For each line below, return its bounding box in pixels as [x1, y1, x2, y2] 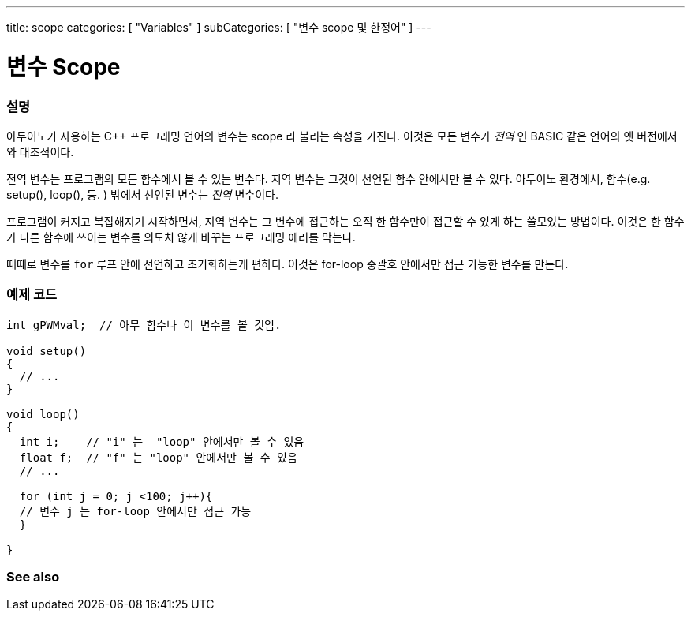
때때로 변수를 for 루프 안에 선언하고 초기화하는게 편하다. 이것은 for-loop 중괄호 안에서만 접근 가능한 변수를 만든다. [6, 256, 569, 271]
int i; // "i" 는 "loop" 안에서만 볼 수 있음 [19, 435, 304, 448]
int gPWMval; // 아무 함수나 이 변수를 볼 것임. [6, 318, 282, 331]
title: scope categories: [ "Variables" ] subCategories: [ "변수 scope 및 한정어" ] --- [6, 21, 431, 34]
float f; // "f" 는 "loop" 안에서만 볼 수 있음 [19, 451, 297, 464]
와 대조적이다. [6, 144, 74, 159]
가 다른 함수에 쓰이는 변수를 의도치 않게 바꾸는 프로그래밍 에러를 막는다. [6, 230, 356, 244]
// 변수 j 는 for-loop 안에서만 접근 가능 [19, 504, 252, 518]
